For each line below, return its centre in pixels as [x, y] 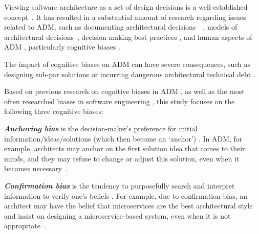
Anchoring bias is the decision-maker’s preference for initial [101, 128]
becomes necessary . [36, 168]
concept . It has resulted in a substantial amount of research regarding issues [125, 17]
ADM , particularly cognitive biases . [62, 47]
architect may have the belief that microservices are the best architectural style [128, 206]
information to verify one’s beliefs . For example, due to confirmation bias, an [126, 195]
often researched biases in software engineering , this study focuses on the [120, 101]
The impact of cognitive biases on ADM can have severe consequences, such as [127, 64]
